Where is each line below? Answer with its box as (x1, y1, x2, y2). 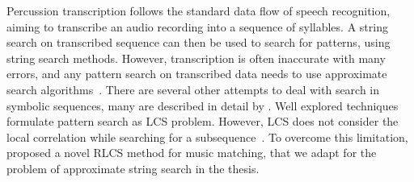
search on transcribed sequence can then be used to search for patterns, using (6, 34, 391, 51)
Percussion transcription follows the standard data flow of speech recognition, (6, 2, 391, 19)
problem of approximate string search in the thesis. (6, 159, 260, 176)
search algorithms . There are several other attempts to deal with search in (6, 81, 380, 97)
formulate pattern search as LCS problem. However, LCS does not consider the (6, 113, 399, 130)
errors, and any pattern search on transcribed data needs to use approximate (6, 65, 387, 82)
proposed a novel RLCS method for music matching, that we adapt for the (6, 144, 377, 161)
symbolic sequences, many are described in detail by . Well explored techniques (6, 97, 399, 114)
